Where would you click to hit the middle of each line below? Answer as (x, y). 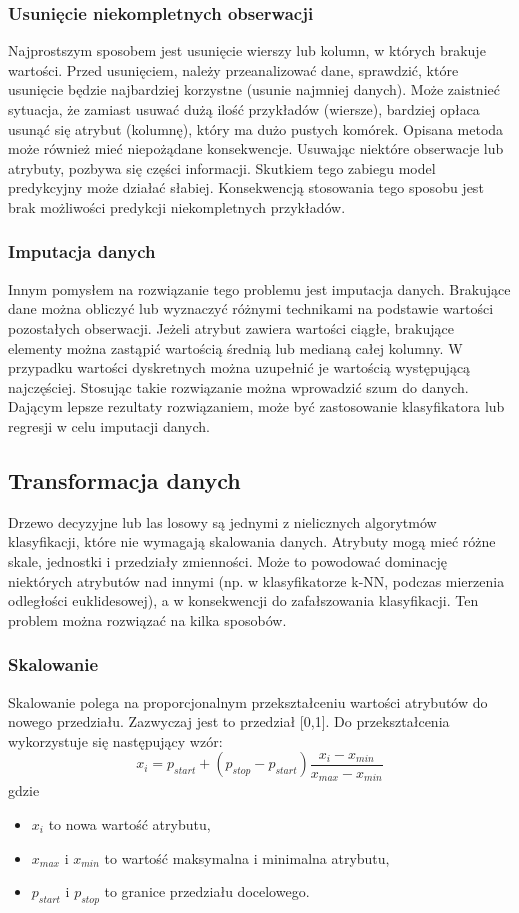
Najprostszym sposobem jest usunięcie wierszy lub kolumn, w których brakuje (247, 50)
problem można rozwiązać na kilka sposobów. (147, 619)
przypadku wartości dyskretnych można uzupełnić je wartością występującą (239, 367)
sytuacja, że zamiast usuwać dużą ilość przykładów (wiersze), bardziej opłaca (244, 109)
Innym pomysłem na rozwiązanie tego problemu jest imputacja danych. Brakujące (259, 288)
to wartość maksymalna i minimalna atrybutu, (247, 857)
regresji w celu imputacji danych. (109, 425)
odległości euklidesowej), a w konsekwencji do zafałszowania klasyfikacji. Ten (243, 600)
